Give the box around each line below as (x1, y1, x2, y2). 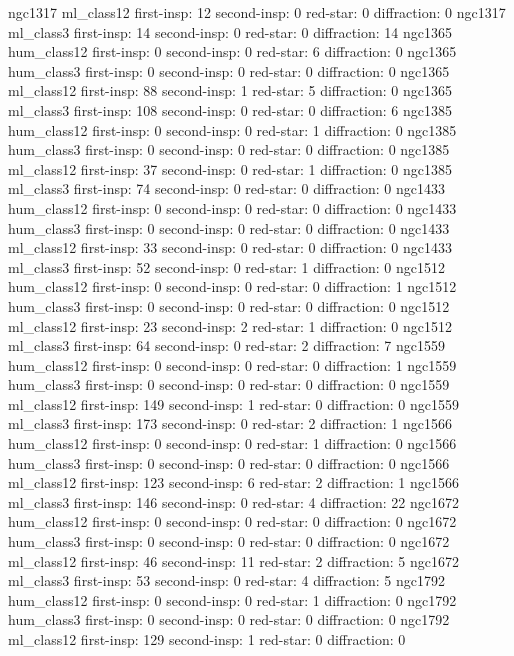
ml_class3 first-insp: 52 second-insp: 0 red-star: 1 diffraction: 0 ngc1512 (8, 256, 446, 277)
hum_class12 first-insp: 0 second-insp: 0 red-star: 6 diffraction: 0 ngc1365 (8, 41, 457, 62)
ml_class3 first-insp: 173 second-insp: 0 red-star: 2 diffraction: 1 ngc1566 (8, 413, 453, 434)
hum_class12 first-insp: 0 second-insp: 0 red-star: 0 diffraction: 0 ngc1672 (8, 511, 457, 532)
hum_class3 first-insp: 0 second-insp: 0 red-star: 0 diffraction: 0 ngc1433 (8, 217, 450, 238)
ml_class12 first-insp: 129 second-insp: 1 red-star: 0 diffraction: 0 (8, 629, 406, 649)
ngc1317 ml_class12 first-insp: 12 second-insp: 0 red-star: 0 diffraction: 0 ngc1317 (8, 2, 506, 22)
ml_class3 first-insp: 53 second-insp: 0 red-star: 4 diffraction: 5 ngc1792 (8, 570, 446, 591)
